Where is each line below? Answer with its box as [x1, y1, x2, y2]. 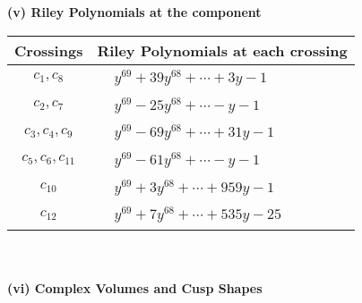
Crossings [14, 39, 83, 61]
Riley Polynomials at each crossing [97, 39, 348, 61]
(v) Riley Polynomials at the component [7, 3, 262, 21]
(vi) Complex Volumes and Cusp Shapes [7, 278, 263, 297]
